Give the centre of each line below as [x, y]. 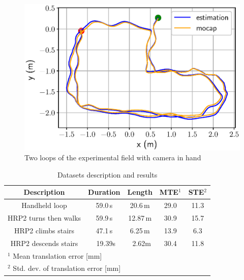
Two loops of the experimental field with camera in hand [113, 157]
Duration [104, 192]
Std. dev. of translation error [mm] [67, 268]
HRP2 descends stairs [44, 243]
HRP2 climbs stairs [44, 230]
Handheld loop [44, 205]
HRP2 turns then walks [44, 218]
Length [140, 192]
